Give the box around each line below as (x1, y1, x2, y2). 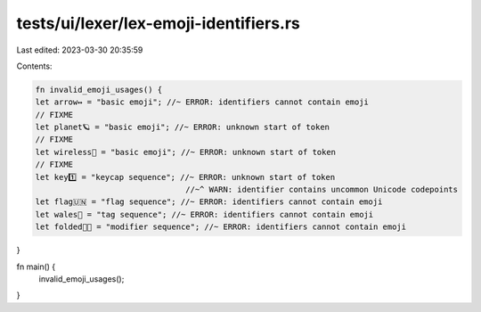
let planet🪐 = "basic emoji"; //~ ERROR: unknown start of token (35, 122, 330, 133)
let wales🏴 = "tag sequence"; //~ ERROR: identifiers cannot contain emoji (35, 209, 374, 219)
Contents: (16, 61, 53, 71)
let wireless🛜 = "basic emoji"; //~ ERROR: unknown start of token (35, 147, 337, 157)
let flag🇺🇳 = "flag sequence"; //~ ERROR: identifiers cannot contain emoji (35, 197, 383, 207)
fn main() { (16, 261, 56, 272)
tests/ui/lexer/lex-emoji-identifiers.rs (16, 13, 300, 33)
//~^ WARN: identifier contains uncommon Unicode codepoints (185, 185, 459, 195)
